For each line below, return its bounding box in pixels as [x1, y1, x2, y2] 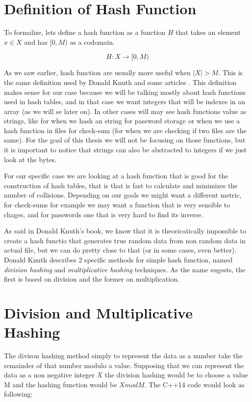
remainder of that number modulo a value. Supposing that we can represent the [4, 360, 244, 370]
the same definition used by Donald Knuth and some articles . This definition [4, 77, 237, 87]
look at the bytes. [4, 154, 57, 164]
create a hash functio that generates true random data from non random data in [4, 235, 246, 245]
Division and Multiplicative [4, 302, 193, 322]
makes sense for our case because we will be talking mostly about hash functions [4, 86, 246, 97]
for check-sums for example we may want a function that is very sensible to [4, 200, 230, 210]
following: [4, 389, 33, 399]
